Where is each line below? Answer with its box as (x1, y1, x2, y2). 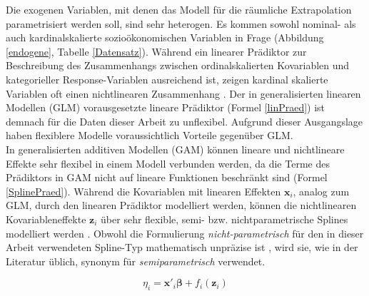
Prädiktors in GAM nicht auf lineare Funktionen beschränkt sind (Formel (6, 170, 328, 185)
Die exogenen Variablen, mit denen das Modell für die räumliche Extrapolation (6, 2, 352, 16)
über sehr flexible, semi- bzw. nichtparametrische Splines (101, 211, 348, 226)
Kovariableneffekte (6, 211, 86, 226)
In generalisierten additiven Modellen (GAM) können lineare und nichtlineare (6, 141, 345, 156)
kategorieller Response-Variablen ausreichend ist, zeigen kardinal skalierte (6, 71, 328, 86)
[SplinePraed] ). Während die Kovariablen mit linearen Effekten (6, 183, 281, 198)
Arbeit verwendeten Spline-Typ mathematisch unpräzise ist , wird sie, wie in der (6, 240, 358, 255)
